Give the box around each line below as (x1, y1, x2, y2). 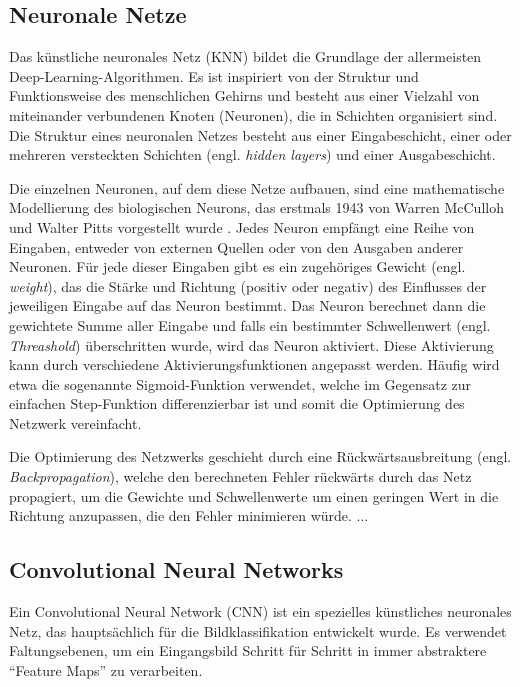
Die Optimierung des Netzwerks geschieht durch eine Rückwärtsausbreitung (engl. (9, 446, 512, 467)
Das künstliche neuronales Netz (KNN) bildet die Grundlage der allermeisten (9, 46, 482, 67)
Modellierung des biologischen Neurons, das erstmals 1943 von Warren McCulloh (9, 197, 504, 218)
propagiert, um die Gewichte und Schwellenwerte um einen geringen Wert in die (9, 485, 499, 506)
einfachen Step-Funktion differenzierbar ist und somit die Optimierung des (9, 393, 465, 414)
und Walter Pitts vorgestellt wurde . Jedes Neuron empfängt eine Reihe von (9, 216, 475, 237)
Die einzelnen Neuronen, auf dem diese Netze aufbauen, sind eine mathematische (9, 177, 505, 198)
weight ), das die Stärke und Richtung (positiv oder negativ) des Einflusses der (9, 275, 487, 296)
